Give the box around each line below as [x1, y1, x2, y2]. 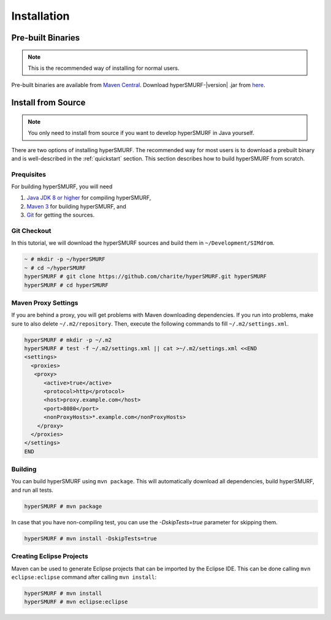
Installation [11, 9, 70, 23]
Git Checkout [11, 227, 51, 235]
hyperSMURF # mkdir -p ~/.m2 [24, 336, 112, 343]
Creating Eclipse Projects [11, 552, 88, 561]
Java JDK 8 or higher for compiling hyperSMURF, [26, 194, 151, 202]
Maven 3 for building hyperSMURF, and [26, 202, 127, 210]
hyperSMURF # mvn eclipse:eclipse [24, 599, 128, 605]
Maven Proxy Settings [11, 298, 78, 307]
